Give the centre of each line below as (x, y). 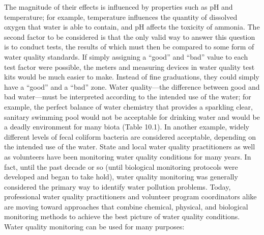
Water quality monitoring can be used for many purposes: (94, 227)
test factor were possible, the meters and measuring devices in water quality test (129, 67)
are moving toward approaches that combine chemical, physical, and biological (126, 206)
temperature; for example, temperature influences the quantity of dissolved (121, 17)
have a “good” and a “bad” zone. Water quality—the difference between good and (132, 86)
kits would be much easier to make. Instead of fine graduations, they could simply (132, 77)
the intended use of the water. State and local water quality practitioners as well (130, 147)
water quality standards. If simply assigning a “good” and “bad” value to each (126, 56)
